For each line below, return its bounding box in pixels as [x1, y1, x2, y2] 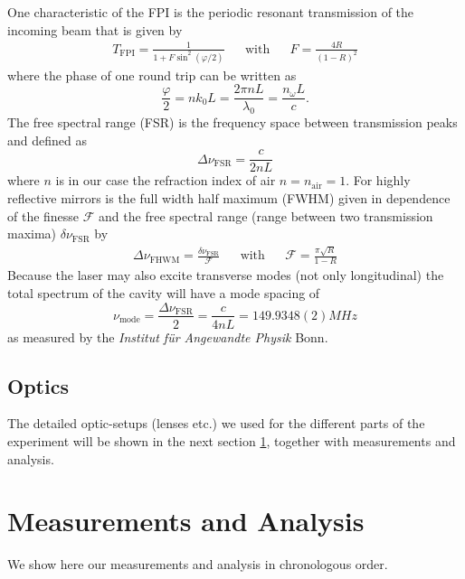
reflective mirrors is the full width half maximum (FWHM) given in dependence [7, 188, 451, 207]
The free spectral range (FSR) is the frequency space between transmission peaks [7, 113, 458, 132]
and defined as [7, 130, 87, 149]
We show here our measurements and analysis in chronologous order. [7, 555, 388, 574]
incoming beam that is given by [7, 20, 183, 39]
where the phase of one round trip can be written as [7, 65, 297, 84]
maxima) [7, 224, 57, 243]
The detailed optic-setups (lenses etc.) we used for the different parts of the [7, 414, 425, 433]
